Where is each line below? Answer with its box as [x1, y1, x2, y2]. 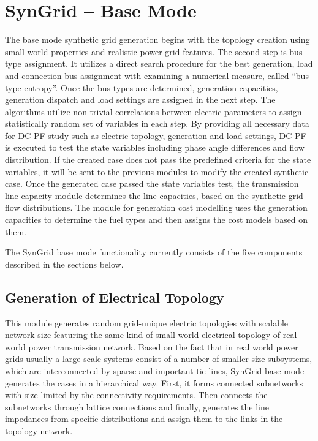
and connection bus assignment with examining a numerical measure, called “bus [5, 69, 309, 81]
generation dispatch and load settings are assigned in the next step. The [5, 93, 276, 106]
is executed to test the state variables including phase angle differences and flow [5, 141, 305, 154]
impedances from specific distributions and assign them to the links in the [5, 412, 283, 425]
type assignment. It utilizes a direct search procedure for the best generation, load [5, 57, 313, 70]
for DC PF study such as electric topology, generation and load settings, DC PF [5, 129, 306, 141]
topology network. [5, 424, 73, 437]
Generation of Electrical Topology [5, 287, 224, 306]
